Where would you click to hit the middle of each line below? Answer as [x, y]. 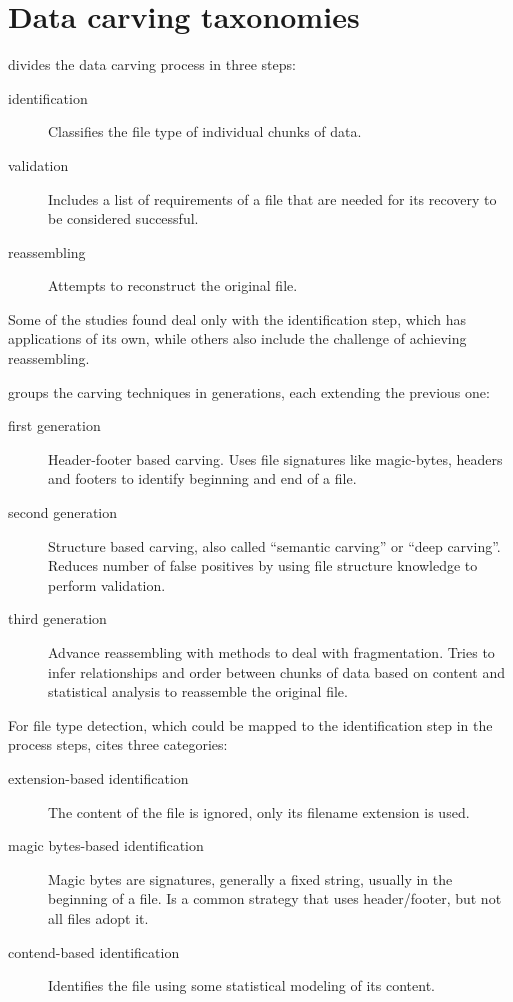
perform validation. [107, 584]
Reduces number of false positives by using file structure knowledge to [263, 565]
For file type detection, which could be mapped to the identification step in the [250, 724]
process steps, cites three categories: [118, 744]
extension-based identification [98, 777]
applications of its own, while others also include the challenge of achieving [237, 338]
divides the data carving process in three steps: [152, 64]
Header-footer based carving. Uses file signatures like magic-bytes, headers [275, 458]
